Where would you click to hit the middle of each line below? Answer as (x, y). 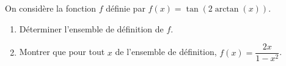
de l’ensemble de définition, (166, 52)
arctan (227, 9)
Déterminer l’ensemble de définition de (91, 28)
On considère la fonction (51, 8)
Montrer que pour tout (62, 52)
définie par (126, 8)
